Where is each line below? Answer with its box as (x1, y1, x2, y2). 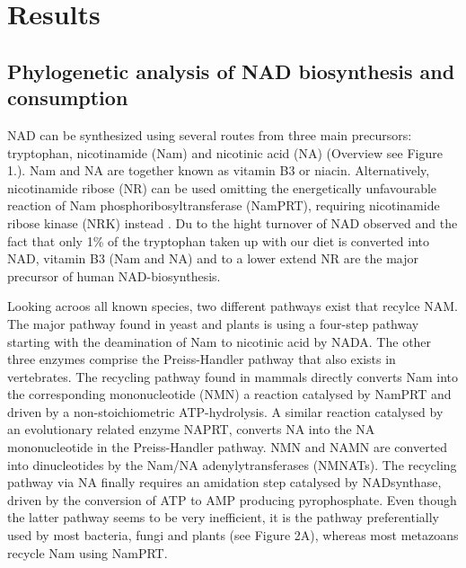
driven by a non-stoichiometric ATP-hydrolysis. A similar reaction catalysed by (7, 402, 444, 421)
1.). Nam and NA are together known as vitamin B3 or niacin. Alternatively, (7, 161, 430, 180)
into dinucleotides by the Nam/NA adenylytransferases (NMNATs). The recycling (7, 455, 457, 474)
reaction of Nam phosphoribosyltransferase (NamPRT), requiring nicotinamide (7, 196, 440, 215)
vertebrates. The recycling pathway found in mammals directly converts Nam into (7, 367, 459, 386)
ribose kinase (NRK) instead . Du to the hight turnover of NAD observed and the (7, 213, 458, 232)
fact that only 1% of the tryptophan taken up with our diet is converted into (7, 231, 430, 250)
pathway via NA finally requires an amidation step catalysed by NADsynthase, (7, 473, 442, 492)
